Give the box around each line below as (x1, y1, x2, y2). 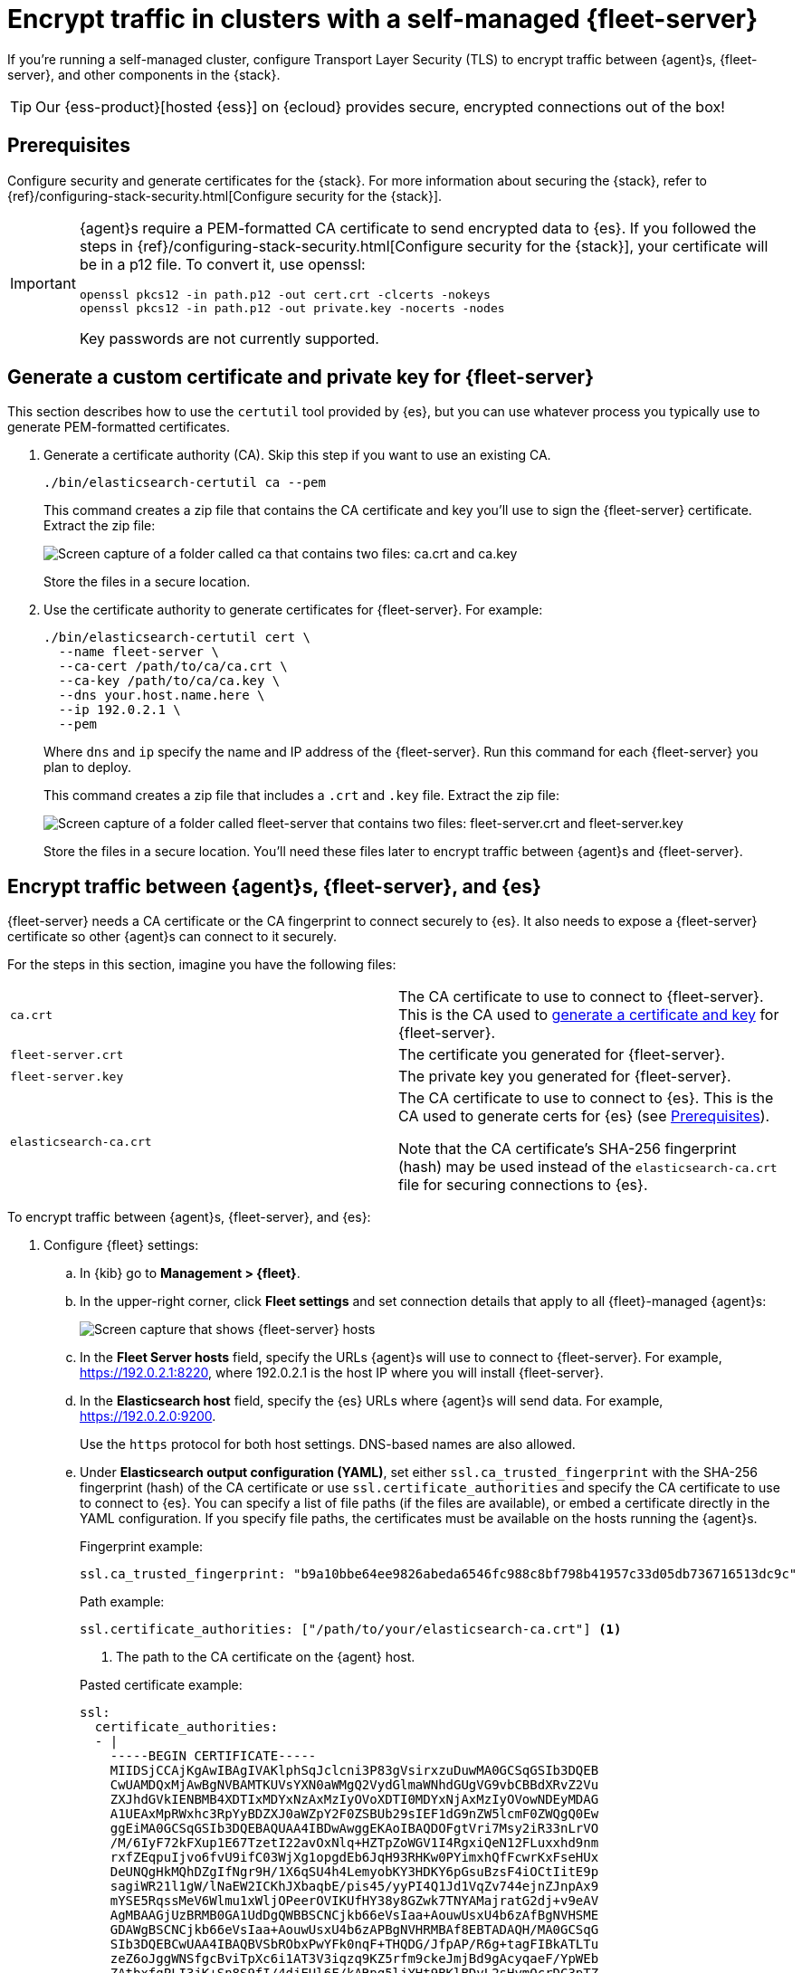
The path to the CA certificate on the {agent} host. (116, 1649, 415, 1665)
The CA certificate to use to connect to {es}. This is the (398, 1089, 774, 1108)
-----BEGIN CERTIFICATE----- (110, 1749, 317, 1764)
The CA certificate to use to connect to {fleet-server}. (398, 987, 764, 1006)
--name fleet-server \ (58, 644, 219, 660)
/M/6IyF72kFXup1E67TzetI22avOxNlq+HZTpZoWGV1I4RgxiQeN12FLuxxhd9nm (110, 1835, 599, 1851)
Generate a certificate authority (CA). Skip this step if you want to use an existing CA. (43, 447, 551, 463)
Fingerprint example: (80, 1539, 204, 1555)
